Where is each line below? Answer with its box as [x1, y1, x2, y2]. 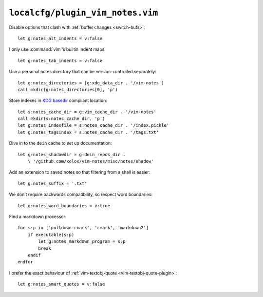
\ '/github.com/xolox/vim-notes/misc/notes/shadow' [27, 158, 154, 164]
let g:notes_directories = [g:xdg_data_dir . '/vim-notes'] [18, 80, 164, 85]
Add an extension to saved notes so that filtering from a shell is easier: [9, 169, 150, 175]
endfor [18, 259, 34, 265]
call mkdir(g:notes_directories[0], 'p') [18, 87, 118, 92]
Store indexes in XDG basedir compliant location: [9, 98, 107, 103]
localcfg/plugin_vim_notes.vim [9, 7, 158, 18]
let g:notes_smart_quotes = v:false [18, 281, 105, 287]
